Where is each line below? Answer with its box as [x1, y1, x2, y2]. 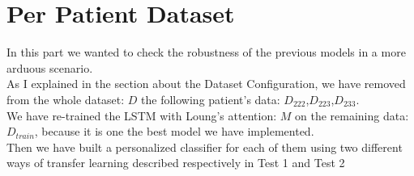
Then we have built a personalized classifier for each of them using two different [6, 138, 403, 155]
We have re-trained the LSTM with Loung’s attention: [6, 107, 277, 124]
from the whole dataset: [6, 90, 125, 107]
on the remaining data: [294, 107, 409, 124]
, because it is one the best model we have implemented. [34, 123, 314, 140]
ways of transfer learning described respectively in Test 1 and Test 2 [6, 154, 345, 171]
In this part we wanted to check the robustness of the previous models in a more [6, 44, 406, 61]
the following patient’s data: [141, 90, 280, 107]
